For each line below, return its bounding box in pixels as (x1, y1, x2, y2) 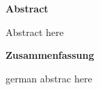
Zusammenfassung (6, 48, 94, 62)
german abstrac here (6, 71, 92, 85)
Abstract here (6, 24, 64, 39)
